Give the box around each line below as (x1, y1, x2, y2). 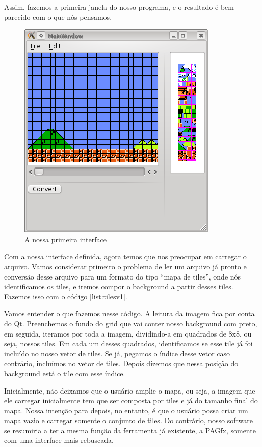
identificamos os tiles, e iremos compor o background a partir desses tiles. (4, 281, 233, 292)
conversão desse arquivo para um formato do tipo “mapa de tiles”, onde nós (4, 271, 241, 282)
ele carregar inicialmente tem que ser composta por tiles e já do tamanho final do (4, 395, 258, 406)
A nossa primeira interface (24, 234, 107, 244)
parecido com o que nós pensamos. (4, 11, 112, 22)
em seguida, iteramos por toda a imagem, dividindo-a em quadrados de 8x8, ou (4, 328, 252, 339)
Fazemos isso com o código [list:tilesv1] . (4, 291, 127, 301)
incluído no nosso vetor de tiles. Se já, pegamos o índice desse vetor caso (4, 348, 230, 358)
